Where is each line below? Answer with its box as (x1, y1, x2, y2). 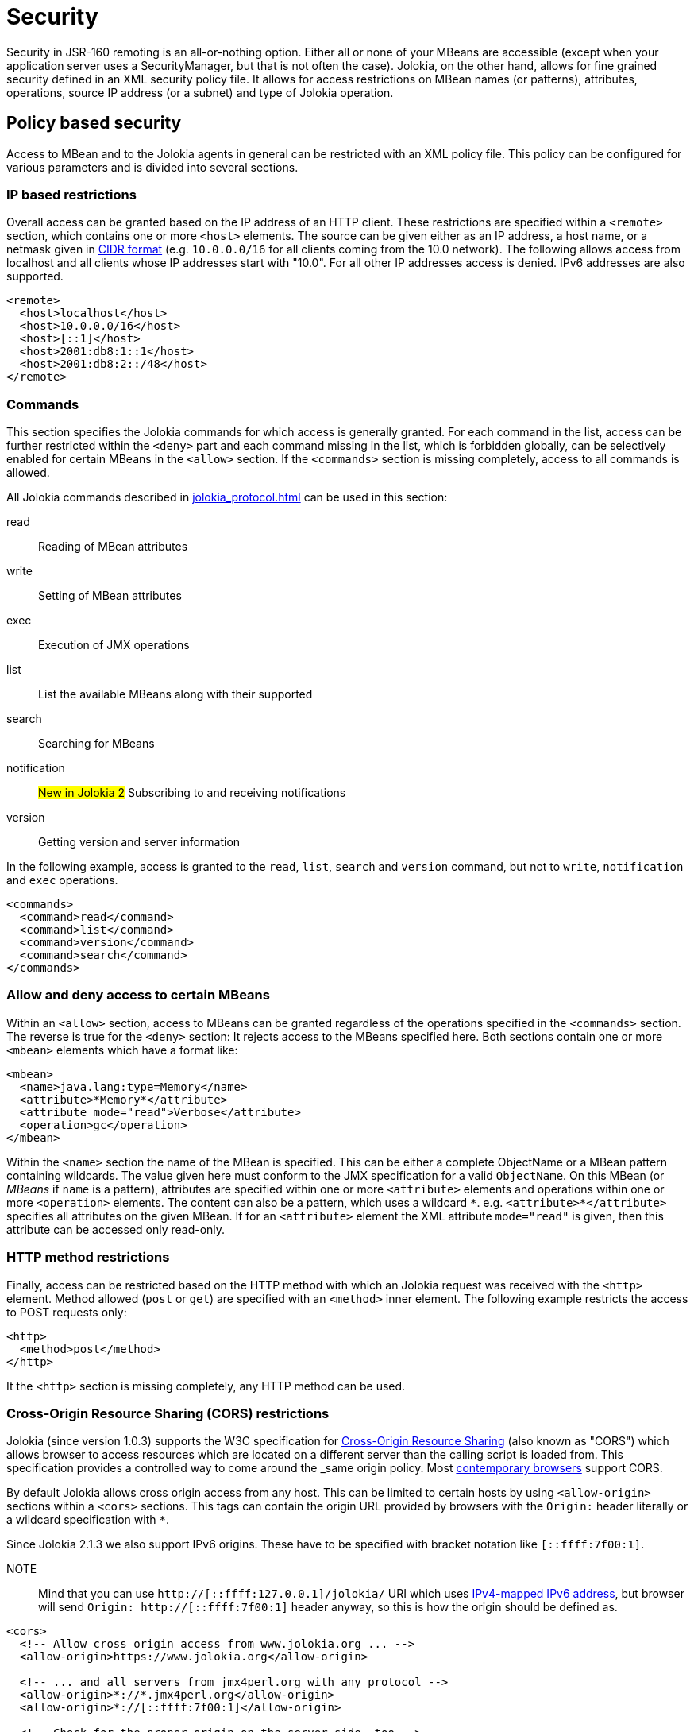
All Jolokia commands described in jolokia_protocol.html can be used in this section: (6, 490, 448, 505)
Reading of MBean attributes (38, 539, 188, 554)
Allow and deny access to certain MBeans (6, 987, 270, 1003)
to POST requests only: (6, 1305, 127, 1319)
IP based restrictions (6, 186, 137, 203)
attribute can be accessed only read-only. (6, 1222, 226, 1236)
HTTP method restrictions (6, 1249, 170, 1266)
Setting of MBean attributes (38, 589, 182, 603)
